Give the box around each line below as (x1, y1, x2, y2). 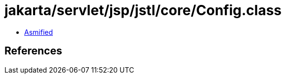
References (4, 45, 62, 57)
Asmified (24, 27, 53, 36)
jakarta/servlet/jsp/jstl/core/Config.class (4, 2, 282, 19)
